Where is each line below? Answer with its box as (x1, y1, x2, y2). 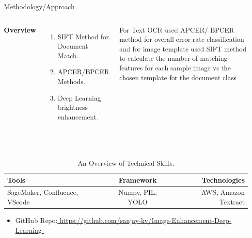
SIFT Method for (57, 31, 109, 41)
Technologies (202, 174, 245, 185)
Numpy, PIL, (118, 187, 157, 197)
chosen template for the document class (119, 72, 236, 82)
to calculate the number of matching (119, 53, 228, 63)
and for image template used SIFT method (119, 43, 247, 53)
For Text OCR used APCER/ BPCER (119, 24, 235, 34)
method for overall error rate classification (119, 34, 244, 44)
